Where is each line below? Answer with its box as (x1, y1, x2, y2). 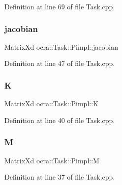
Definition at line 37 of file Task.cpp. (4, 172, 115, 182)
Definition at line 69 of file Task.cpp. (4, 1, 115, 11)
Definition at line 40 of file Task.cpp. (4, 115, 115, 125)
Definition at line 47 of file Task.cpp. (4, 58, 115, 68)
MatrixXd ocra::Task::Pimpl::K (4, 98, 98, 109)
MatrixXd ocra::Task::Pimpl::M (4, 155, 99, 165)
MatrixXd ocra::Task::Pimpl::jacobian (4, 41, 119, 52)
